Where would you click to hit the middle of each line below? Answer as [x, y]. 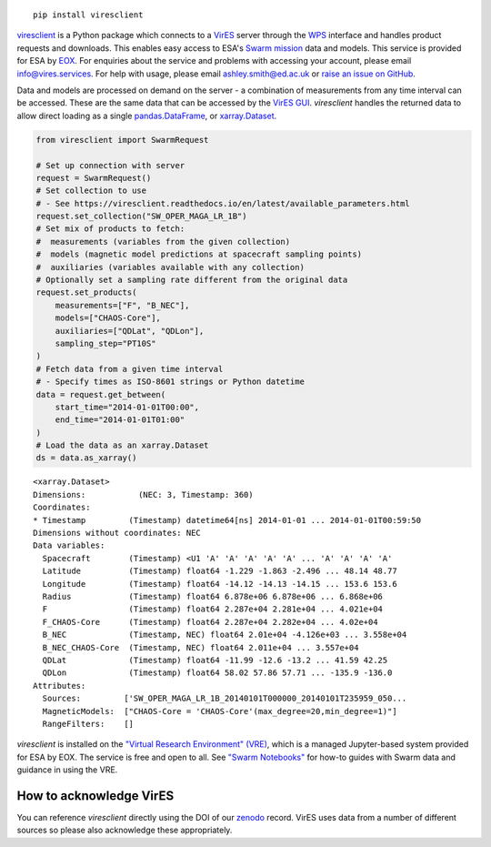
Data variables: [69, 545]
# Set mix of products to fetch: [110, 229]
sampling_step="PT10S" [105, 343]
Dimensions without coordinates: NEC [117, 533]
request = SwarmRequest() [94, 178]
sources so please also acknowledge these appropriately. [125, 830]
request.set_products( [86, 292]
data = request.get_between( [101, 394]
